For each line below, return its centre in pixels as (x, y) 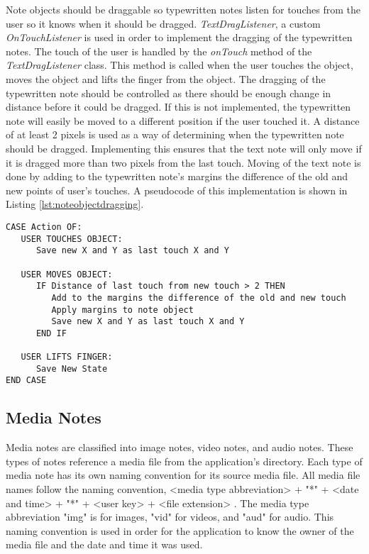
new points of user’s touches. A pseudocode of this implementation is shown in (177, 190)
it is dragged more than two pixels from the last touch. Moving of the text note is (183, 162)
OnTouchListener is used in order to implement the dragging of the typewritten (179, 37)
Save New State (72, 369)
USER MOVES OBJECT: (67, 274)
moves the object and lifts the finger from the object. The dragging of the (166, 78)
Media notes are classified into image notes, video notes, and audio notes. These (180, 447)
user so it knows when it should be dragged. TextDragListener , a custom (163, 23)
